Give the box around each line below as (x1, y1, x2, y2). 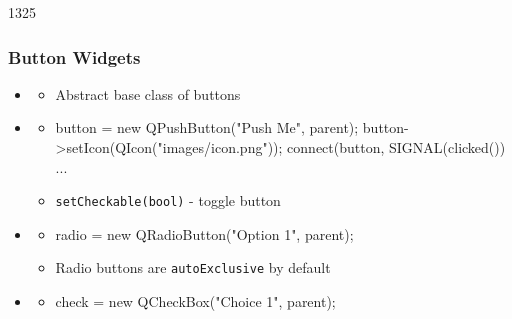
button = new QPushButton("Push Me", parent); (55, 117, 359, 138)
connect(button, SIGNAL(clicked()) (287, 137, 506, 157)
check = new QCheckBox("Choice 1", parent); (55, 291, 336, 312)
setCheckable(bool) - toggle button (55, 190, 281, 211)
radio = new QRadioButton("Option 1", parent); (55, 223, 354, 244)
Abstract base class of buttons (55, 83, 241, 104)
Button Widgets (8, 44, 141, 69)
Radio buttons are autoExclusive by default (55, 257, 331, 278)
